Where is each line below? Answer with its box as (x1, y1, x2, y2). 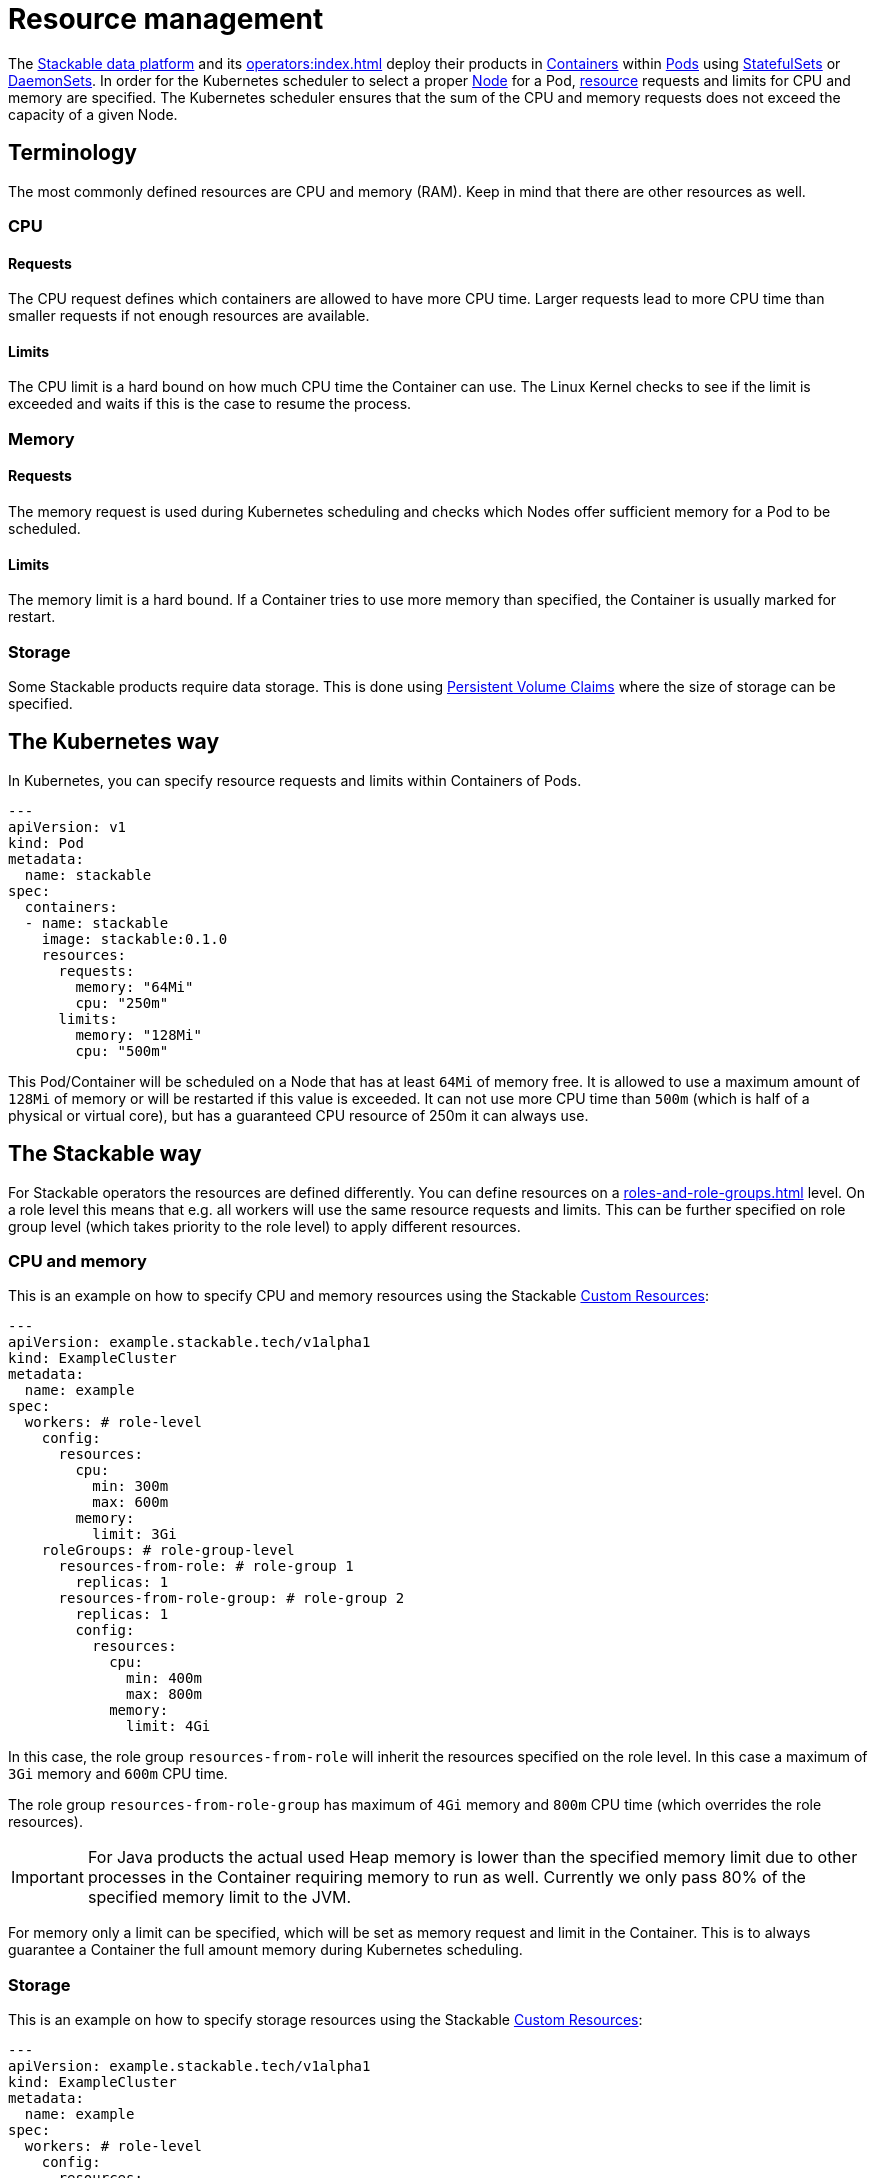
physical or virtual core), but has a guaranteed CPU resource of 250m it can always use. (8, 1106, 589, 1124)
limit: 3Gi (92, 1526, 177, 1543)
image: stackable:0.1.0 (41, 930, 228, 947)
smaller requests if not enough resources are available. (8, 307, 370, 325)
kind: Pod (8, 834, 84, 851)
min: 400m (126, 1670, 202, 1687)
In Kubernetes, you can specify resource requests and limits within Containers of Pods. (8, 771, 582, 789)
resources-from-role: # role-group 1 (58, 1558, 354, 1575)
